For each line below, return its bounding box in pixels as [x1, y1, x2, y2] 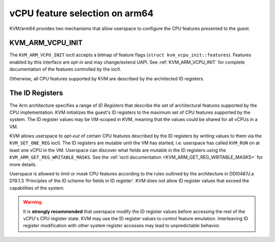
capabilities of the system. [9, 185, 65, 191]
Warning [23, 199, 42, 205]
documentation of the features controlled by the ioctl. [9, 66, 122, 72]
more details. [9, 161, 37, 167]
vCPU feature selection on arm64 [9, 8, 154, 19]
